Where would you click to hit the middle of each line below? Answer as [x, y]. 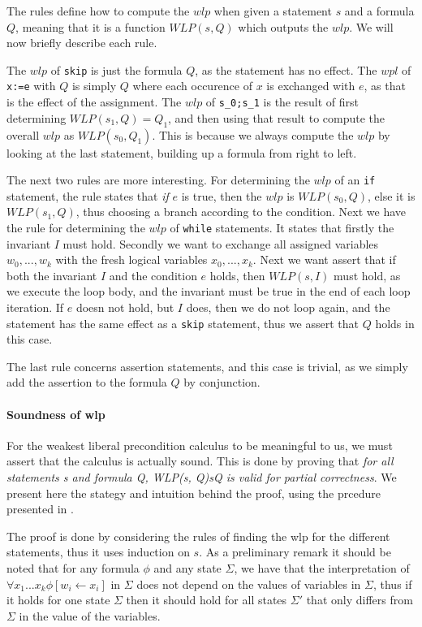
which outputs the [283, 26]
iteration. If [35, 307]
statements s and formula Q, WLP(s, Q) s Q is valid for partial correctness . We [202, 477]
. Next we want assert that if [324, 259]
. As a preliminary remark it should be [295, 552]
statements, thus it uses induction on [98, 552]
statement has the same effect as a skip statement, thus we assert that [183, 323]
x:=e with [31, 86]
